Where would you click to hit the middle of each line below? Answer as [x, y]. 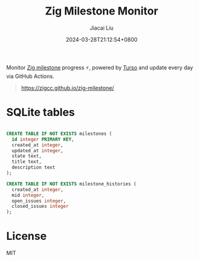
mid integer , [28, 195]
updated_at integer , [38, 150]
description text [34, 167]
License [27, 236]
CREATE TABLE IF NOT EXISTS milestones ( [59, 134]
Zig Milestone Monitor [102, 11]
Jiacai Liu [102, 28]
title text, [27, 162]
